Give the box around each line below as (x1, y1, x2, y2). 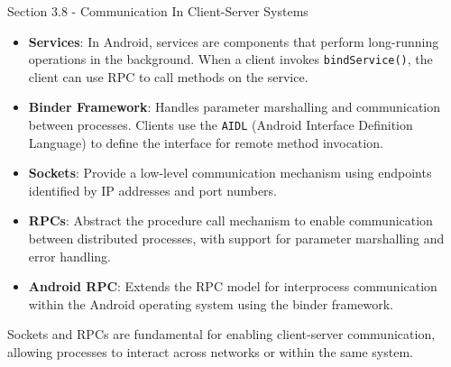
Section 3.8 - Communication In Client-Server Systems (7, 2, 308, 20)
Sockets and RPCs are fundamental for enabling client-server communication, (7, 325, 436, 344)
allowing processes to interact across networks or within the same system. (7, 343, 413, 362)
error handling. (28, 246, 111, 265)
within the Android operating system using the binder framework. (28, 294, 393, 313)
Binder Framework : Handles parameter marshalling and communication (28, 97, 441, 116)
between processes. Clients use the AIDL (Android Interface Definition (28, 115, 413, 134)
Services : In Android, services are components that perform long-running (28, 32, 439, 50)
